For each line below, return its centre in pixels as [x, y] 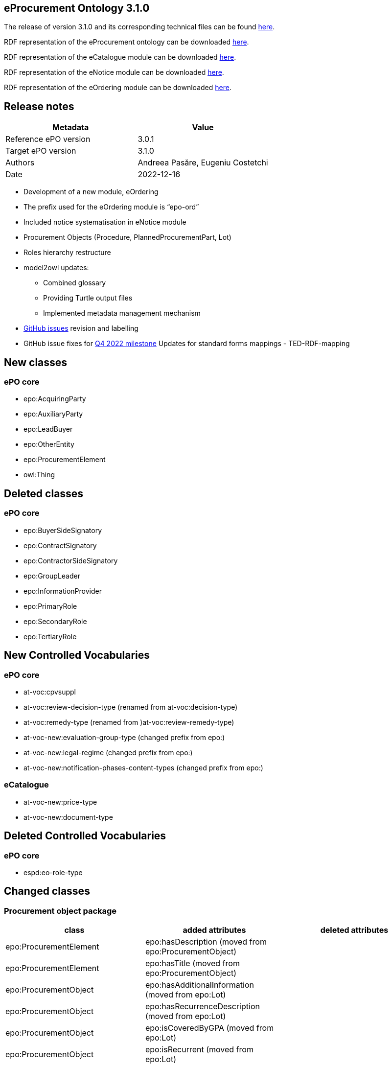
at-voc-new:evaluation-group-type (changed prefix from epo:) [124, 737]
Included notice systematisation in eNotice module [105, 222]
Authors [20, 163]
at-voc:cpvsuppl [50, 692]
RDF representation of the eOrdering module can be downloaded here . [118, 88]
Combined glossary [75, 283]
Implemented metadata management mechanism [122, 313]
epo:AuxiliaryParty [53, 414]
